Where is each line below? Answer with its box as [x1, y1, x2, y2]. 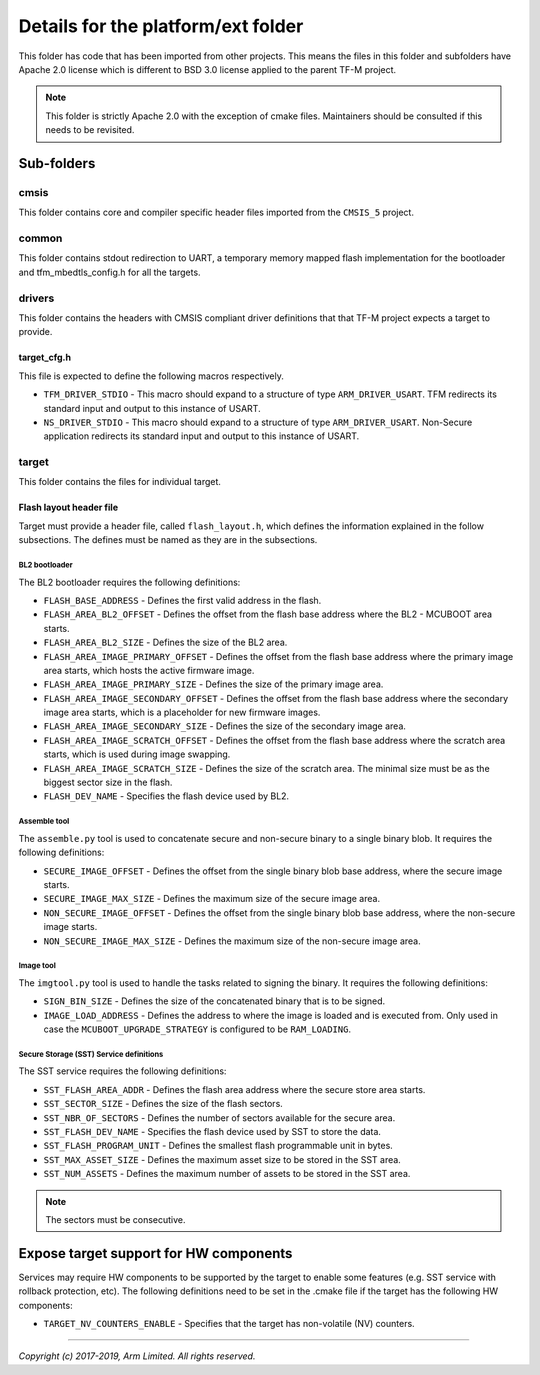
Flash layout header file [18, 501, 119, 514]
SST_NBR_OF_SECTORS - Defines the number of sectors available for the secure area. [43, 1111, 396, 1124]
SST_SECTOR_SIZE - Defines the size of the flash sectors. [43, 1098, 284, 1110]
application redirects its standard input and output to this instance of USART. [43, 430, 360, 442]
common [18, 231, 63, 245]
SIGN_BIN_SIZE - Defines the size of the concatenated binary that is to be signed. [43, 995, 386, 1007]
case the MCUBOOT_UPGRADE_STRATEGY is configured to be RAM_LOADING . [43, 1023, 352, 1035]
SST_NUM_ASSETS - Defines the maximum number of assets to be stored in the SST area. [43, 1168, 411, 1180]
